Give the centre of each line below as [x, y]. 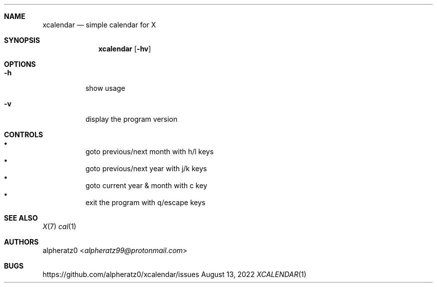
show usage [105, 88]
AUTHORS [21, 242]
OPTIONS [20, 64]
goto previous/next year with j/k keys [146, 168]
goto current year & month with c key [146, 185]
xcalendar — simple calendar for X [99, 25]
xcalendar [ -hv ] [125, 49]
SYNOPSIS [22, 40]
